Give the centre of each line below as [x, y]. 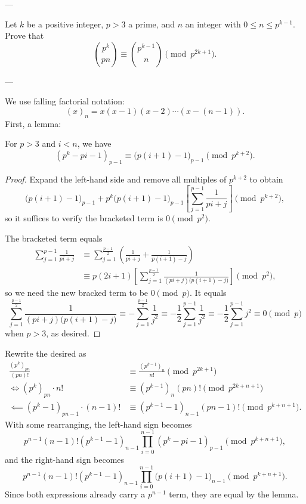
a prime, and [152, 24]
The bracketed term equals [54, 238]
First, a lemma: [33, 123]
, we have [94, 143]
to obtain [266, 179]
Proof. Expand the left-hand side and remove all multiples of [116, 179]
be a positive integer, [65, 24]
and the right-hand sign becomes [65, 459]
